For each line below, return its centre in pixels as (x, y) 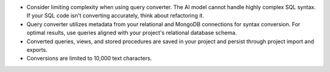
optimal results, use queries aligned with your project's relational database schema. (132, 33)
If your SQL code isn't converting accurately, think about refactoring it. (115, 16)
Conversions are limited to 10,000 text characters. (89, 59)
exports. (37, 49)
